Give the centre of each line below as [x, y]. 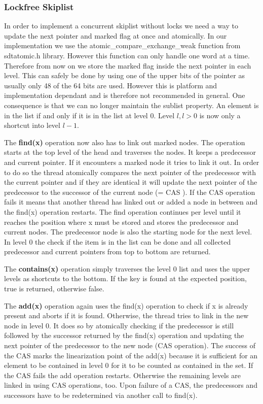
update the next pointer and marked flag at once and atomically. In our [116, 35]
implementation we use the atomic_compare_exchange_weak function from [122, 45]
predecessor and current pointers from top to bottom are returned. [107, 251]
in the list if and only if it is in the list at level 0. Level [89, 115]
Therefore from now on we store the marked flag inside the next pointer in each [128, 65]
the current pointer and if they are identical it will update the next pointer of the [131, 182]
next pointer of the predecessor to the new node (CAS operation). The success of [130, 345]
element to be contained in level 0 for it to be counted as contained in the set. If [129, 365]
